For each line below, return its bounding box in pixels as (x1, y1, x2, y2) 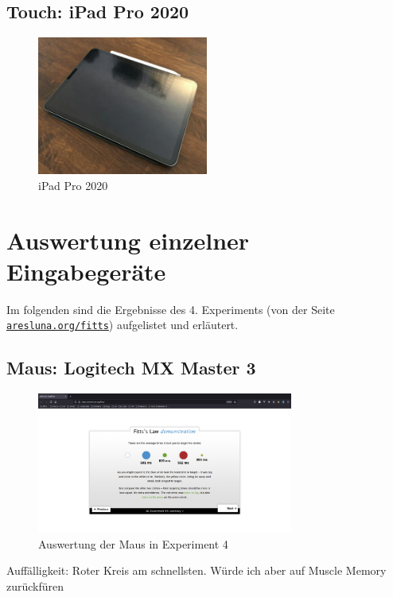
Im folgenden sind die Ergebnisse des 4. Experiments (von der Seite (6, 300, 335, 317)
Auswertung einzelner (6, 223, 250, 256)
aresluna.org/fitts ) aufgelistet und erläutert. (6, 316, 239, 333)
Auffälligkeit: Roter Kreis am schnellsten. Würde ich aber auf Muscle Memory (6, 562, 387, 579)
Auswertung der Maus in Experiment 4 (38, 535, 228, 552)
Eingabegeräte (6, 254, 166, 287)
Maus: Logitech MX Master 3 (6, 355, 256, 380)
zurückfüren (6, 578, 64, 594)
